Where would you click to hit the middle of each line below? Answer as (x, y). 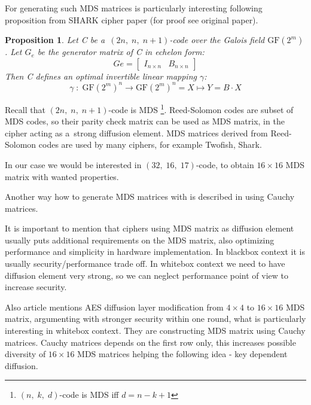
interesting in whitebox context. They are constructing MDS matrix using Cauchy (155, 331)
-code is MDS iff (89, 395)
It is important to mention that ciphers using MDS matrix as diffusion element (150, 228)
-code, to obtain (225, 164)
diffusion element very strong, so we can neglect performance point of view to (147, 275)
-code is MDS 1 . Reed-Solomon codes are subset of (201, 108)
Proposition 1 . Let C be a (55, 40)
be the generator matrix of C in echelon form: (121, 52)
